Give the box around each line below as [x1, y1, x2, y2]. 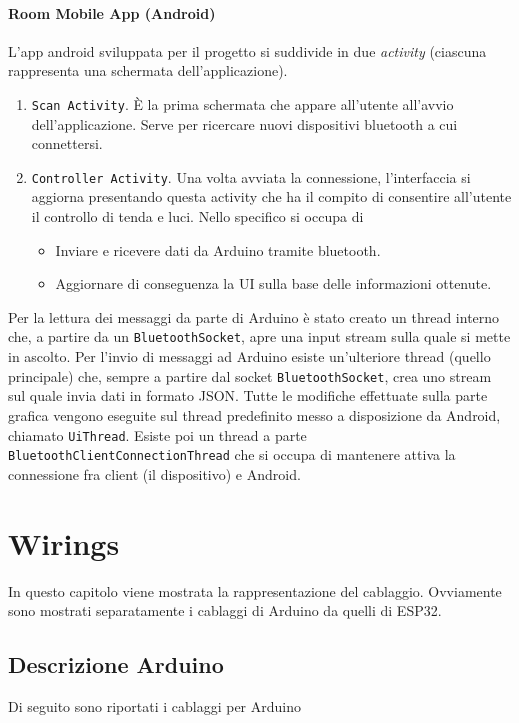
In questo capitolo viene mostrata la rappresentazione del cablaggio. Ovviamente [8, 580, 502, 601]
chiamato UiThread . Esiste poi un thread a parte [8, 424, 307, 445]
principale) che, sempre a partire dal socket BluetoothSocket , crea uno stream [8, 365, 492, 386]
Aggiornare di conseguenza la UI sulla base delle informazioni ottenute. [55, 273, 492, 294]
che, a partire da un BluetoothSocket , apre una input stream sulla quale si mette [8, 326, 511, 347]
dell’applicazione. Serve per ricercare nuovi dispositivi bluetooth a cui [31, 113, 458, 134]
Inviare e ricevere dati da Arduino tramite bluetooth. [55, 239, 381, 260]
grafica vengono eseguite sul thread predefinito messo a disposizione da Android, [8, 404, 501, 425]
